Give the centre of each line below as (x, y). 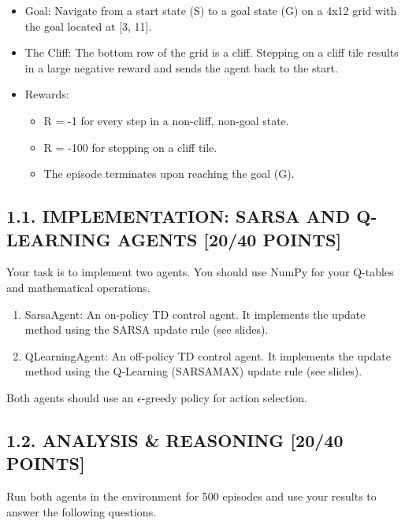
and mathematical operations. (78, 287)
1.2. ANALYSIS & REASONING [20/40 (175, 440)
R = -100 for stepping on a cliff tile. (130, 147)
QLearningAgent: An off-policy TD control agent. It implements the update (208, 355)
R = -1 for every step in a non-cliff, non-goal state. (166, 120)
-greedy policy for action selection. (224, 397)
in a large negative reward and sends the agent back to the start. (181, 67)
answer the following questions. (82, 511)
